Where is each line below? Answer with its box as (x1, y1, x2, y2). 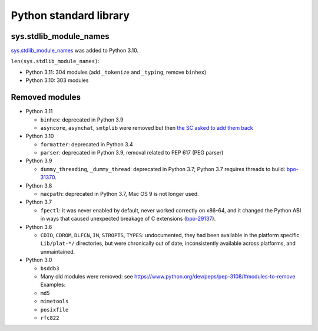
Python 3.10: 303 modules (25, 77, 89, 84)
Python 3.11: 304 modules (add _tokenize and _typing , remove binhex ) (25, 68, 207, 76)
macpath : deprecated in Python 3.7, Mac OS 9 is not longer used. (40, 191, 200, 198)
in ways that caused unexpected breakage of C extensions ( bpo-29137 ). (40, 215, 216, 222)
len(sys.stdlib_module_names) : (11, 58, 100, 65)
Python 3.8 (25, 182, 52, 189)
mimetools (40, 298, 69, 305)
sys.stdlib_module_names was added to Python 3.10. (11, 47, 139, 54)
